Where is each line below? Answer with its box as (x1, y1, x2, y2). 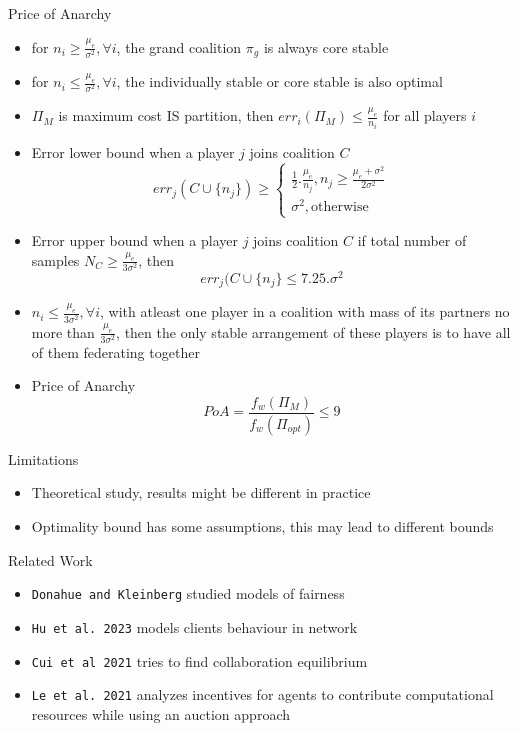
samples (31, 249, 80, 270)
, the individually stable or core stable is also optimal (116, 71, 443, 92)
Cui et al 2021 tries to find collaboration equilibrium (31, 650, 368, 671)
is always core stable (263, 36, 389, 57)
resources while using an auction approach (31, 703, 290, 724)
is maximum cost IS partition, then (58, 105, 274, 126)
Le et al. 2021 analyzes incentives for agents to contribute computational (31, 684, 494, 705)
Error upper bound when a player (31, 230, 238, 251)
